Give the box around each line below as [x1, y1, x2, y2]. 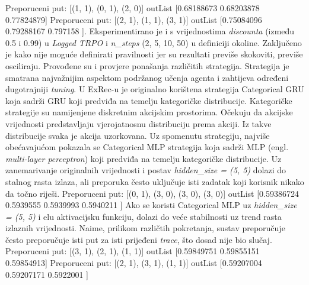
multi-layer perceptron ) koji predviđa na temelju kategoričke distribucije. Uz [5, 152, 282, 164]
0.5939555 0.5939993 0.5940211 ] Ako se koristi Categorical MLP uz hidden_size [5, 199, 297, 211]
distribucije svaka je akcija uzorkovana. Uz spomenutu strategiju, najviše [5, 129, 270, 141]
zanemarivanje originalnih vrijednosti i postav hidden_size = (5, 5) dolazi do [5, 164, 286, 176]
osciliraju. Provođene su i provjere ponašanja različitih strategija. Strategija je [5, 59, 289, 72]
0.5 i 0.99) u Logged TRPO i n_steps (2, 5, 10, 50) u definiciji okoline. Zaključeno [5, 36, 302, 48]
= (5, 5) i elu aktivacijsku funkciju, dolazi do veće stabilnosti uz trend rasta [5, 210, 282, 222]
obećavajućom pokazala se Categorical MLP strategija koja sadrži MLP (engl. [5, 141, 289, 153]
